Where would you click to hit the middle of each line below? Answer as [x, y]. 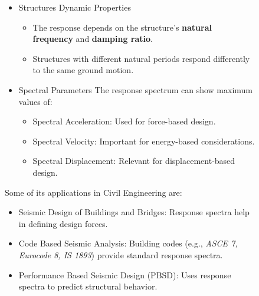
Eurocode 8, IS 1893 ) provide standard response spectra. [121, 254]
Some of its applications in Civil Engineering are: [94, 192]
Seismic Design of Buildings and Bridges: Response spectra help [134, 212]
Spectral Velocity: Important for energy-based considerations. [144, 141]
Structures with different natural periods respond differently [141, 58]
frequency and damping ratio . [93, 39]
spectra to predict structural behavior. [88, 286]
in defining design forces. [63, 223]
